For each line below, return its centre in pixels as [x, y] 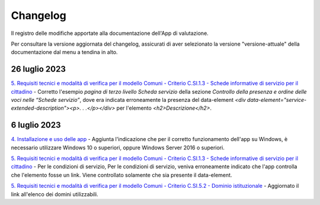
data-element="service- [277, 100]
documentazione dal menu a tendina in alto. [64, 52]
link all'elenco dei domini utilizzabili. [55, 194]
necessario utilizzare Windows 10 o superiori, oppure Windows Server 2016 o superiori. [118, 148]
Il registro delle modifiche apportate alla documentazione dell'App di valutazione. [110, 33]
